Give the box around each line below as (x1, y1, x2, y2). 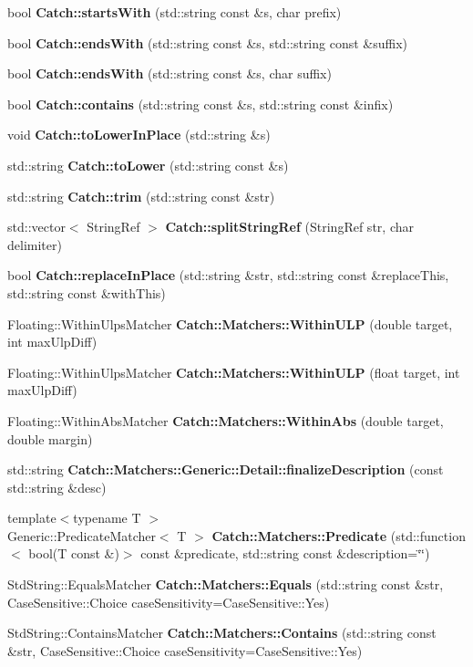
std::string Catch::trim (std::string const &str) (7, 186, 275, 205)
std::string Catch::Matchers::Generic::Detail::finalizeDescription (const (7, 460, 444, 479)
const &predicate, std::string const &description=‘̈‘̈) (140, 544, 430, 563)
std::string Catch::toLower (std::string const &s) (7, 155, 289, 174)
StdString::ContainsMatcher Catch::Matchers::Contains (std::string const (7, 623, 437, 642)
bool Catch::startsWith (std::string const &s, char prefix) (7, 3, 342, 21)
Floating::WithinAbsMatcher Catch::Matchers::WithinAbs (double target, (7, 411, 444, 430)
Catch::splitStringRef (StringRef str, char (165, 217, 414, 236)
